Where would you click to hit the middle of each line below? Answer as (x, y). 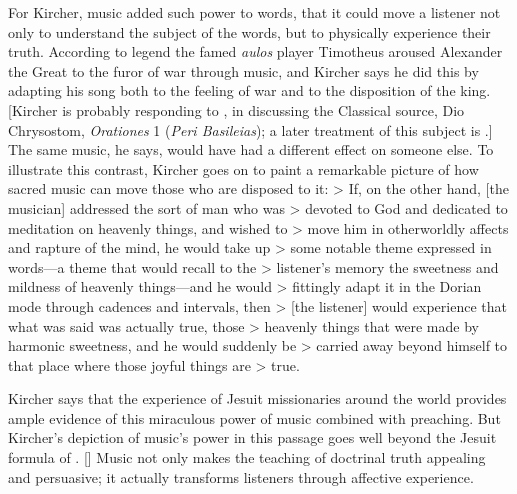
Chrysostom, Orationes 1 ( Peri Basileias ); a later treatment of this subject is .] (250, 129)
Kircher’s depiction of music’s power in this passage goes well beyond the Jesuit (252, 437)
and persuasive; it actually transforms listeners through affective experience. (241, 476)
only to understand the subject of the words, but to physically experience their (249, 31)
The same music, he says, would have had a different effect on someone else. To (251, 149)
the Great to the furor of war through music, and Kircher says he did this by (243, 70)
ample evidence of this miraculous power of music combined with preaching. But (254, 417)
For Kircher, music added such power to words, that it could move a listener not (254, 12)
